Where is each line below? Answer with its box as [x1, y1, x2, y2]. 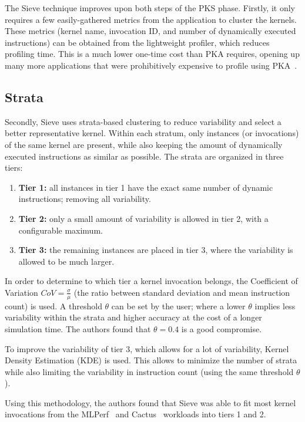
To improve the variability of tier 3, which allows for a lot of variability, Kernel [5, 342, 289, 355]
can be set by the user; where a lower [111, 299, 246, 312]
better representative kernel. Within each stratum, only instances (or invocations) [5, 127, 299, 139]
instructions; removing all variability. [18, 193, 151, 205]
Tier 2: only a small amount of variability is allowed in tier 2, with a [18, 212, 269, 224]
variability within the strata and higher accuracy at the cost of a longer [5, 311, 262, 323]
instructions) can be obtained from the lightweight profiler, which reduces [5, 36, 270, 48]
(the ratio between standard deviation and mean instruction [73, 286, 290, 298]
